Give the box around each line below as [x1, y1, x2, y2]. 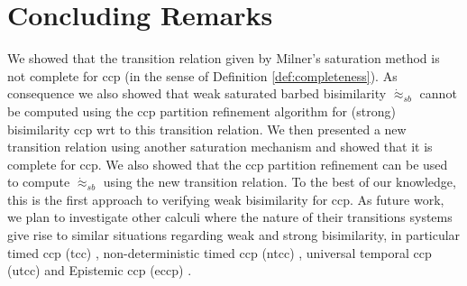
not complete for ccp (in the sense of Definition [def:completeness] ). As [7, 66, 398, 85]
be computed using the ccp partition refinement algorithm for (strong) [7, 101, 396, 120]
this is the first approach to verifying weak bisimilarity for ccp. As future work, [7, 189, 444, 208]
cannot [419, 84, 457, 103]
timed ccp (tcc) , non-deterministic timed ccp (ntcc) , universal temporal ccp [7, 243, 432, 262]
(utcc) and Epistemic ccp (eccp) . [7, 261, 192, 280]
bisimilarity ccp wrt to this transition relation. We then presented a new [7, 119, 407, 138]
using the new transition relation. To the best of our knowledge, [103, 172, 456, 191]
